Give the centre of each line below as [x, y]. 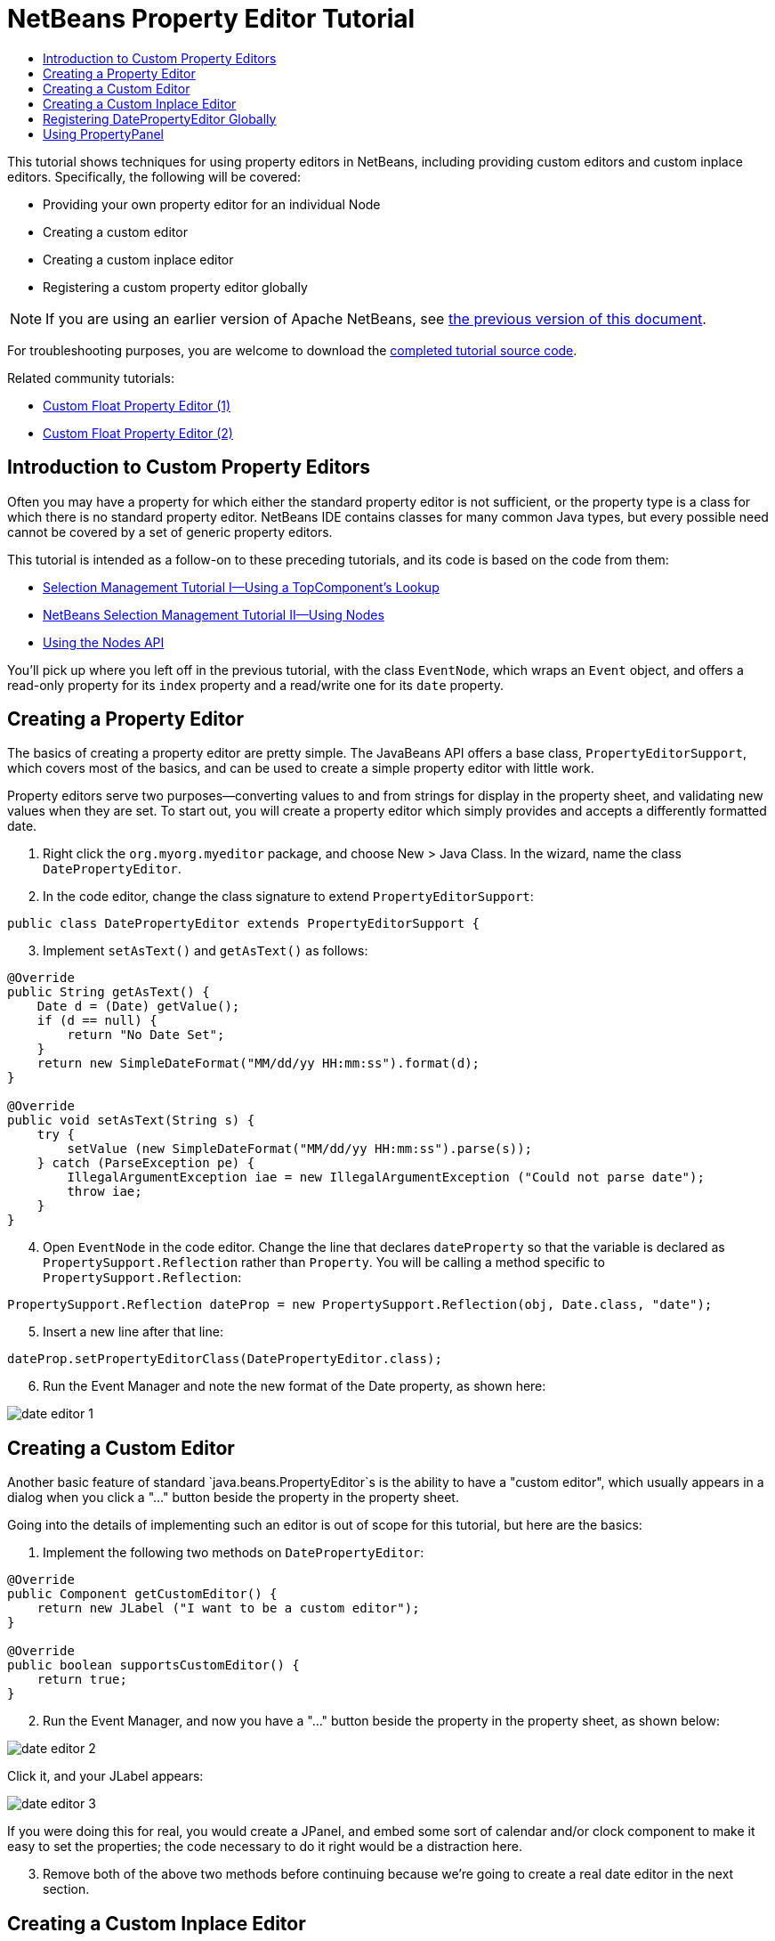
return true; [82, 1680]
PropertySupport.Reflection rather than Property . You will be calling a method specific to [324, 1263]
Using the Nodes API [104, 642]
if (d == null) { [97, 1021]
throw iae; [105, 1192]
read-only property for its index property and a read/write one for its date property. [255, 685]
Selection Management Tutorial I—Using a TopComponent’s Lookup [241, 587]
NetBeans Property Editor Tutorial [211, 19]
